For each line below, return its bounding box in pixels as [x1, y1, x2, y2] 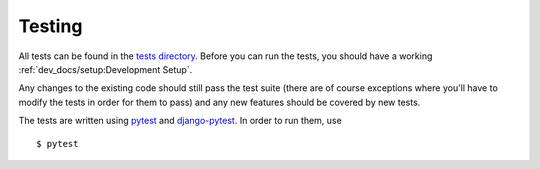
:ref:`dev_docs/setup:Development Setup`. [18, 63, 193, 75]
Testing [18, 15, 83, 37]
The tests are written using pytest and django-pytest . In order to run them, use [18, 115, 342, 127]
